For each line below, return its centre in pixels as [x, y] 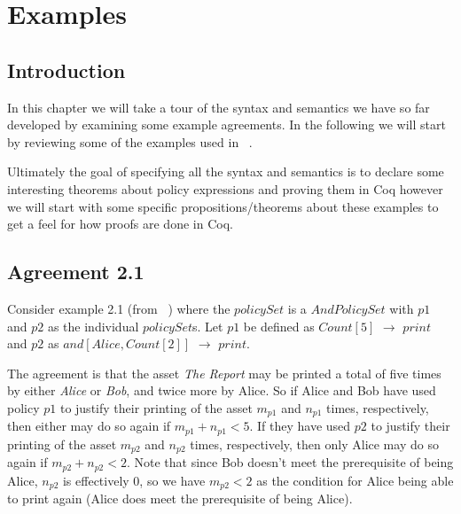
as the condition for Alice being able [355, 480]
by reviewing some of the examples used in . [130, 141]
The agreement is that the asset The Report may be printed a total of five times [224, 373]
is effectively [96, 480]
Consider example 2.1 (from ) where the [119, 308]
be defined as [279, 326]
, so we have [172, 480]
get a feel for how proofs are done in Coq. [120, 224]
